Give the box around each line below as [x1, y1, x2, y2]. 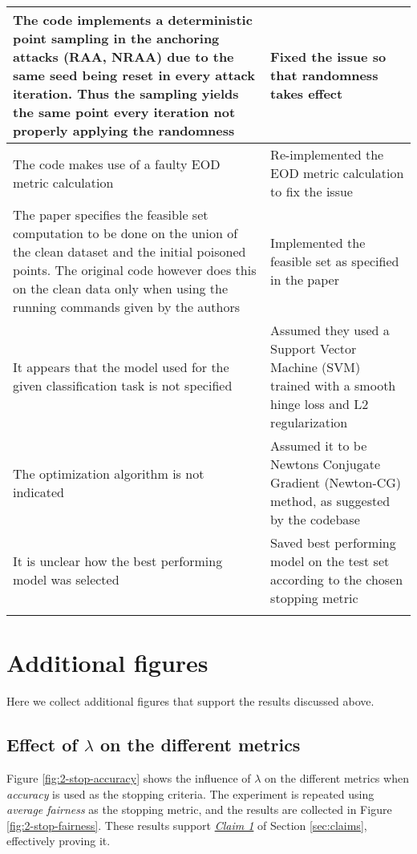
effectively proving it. [6, 832, 111, 849]
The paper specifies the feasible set [13, 205, 208, 224]
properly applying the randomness [13, 121, 235, 140]
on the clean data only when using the [13, 279, 229, 297]
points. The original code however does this [13, 261, 257, 279]
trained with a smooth [270, 376, 396, 395]
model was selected [13, 570, 119, 589]
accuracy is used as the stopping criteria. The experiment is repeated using [6, 785, 374, 802]
